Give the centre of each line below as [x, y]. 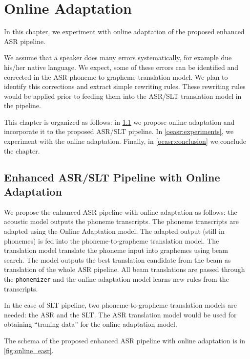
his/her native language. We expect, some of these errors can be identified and [121, 67]
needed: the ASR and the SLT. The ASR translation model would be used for [120, 314]
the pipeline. [22, 105]
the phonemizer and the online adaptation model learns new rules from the [116, 279]
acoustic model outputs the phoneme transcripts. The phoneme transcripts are [121, 221]
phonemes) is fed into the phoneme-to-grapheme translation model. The [112, 240]
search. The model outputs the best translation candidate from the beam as [117, 259]
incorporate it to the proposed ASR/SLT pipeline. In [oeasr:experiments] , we [119, 131]
